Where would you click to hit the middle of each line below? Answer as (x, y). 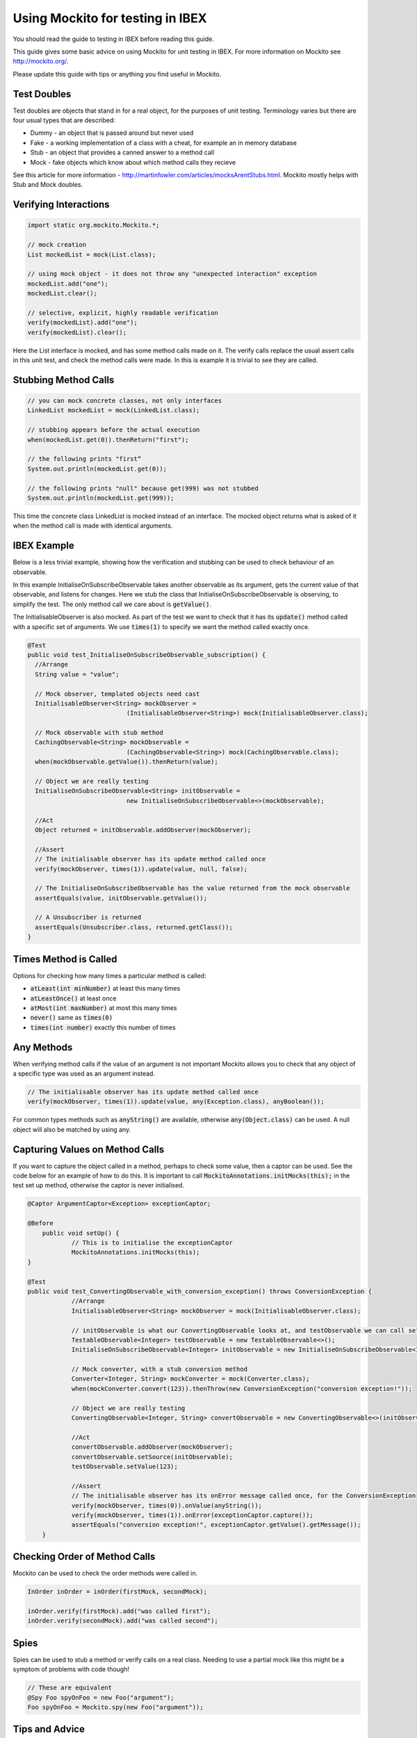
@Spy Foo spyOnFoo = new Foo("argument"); (101, 1697)
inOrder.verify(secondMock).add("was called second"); (123, 1621)
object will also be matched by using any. (72, 1129)
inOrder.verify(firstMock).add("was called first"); (119, 1611)
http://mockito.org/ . (41, 61)
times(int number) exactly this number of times (103, 1027)
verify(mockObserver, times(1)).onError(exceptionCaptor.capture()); (193, 1515)
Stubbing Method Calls (64, 380)
